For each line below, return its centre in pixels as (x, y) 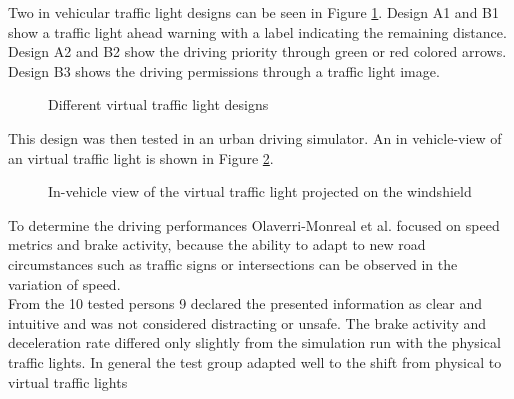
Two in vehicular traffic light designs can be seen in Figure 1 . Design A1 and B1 (253, 12)
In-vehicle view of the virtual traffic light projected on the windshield (260, 191)
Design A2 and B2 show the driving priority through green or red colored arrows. (257, 51)
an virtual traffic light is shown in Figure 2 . (141, 157)
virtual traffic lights (68, 381)
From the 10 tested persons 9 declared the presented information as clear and (245, 303)
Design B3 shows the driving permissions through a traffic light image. (224, 70)
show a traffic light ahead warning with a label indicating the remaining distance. (257, 31)
